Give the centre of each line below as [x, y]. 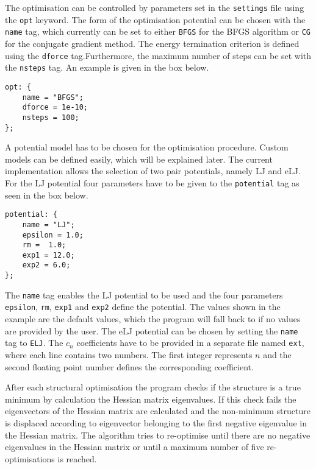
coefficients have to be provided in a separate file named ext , [190, 343]
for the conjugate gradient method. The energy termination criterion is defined [152, 43]
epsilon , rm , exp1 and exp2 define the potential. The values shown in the [143, 307]
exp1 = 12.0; [48, 255]
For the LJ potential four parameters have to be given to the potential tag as [152, 182]
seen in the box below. [47, 195]
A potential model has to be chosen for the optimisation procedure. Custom [147, 147]
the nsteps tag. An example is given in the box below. [107, 67]
